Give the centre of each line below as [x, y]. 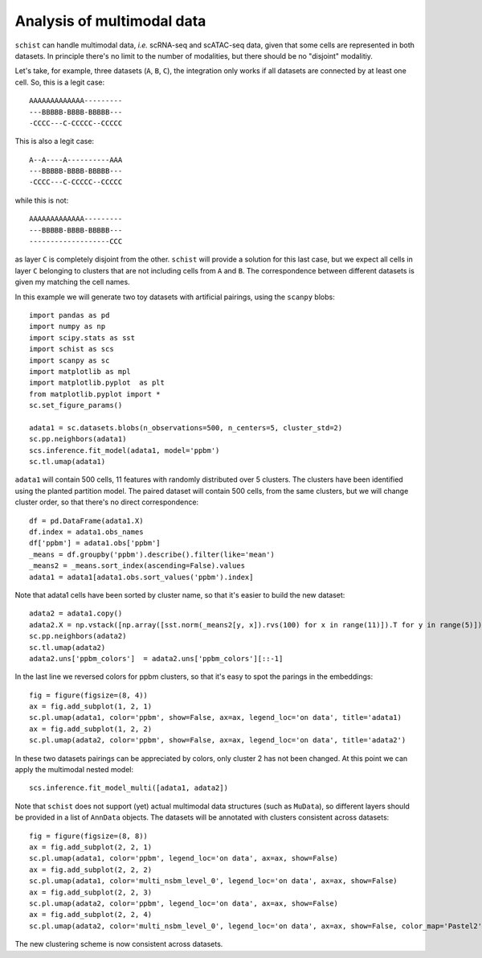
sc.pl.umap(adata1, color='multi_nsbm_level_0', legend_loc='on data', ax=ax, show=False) [213, 881]
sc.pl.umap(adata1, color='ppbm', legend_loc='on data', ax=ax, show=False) [184, 858]
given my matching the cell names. [72, 282]
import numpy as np [67, 327]
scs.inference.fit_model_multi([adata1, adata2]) [129, 788]
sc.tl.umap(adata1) [67, 462]
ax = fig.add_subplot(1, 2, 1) [91, 707]
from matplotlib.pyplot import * [95, 394]
